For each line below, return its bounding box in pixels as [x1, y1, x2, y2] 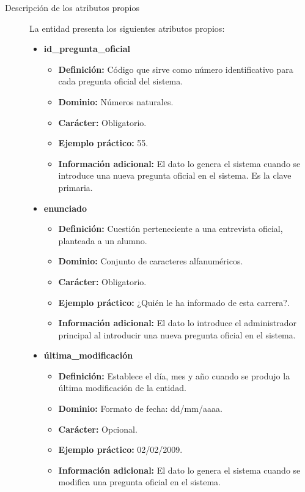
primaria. [58, 181, 93, 193]
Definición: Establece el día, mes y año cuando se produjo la [58, 369, 290, 382]
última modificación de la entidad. [58, 381, 186, 394]
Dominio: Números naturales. [58, 95, 174, 108]
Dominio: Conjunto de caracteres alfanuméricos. [58, 255, 243, 267]
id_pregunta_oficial [43, 42, 130, 55]
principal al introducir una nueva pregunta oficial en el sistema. [58, 328, 296, 341]
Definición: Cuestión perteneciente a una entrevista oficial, [58, 222, 283, 235]
